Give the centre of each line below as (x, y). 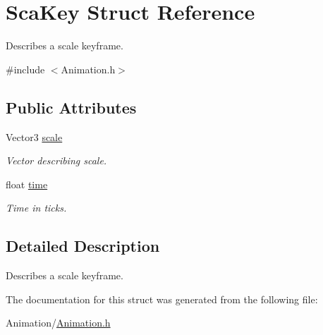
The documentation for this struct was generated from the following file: (162, 299)
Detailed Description (83, 246)
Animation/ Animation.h (58, 323)
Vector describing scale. (56, 160)
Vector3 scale (34, 136)
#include (25, 69)
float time (27, 184)
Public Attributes (71, 107)
